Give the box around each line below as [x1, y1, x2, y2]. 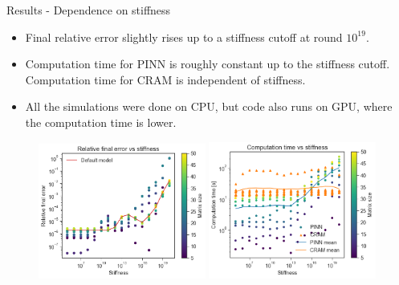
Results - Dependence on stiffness [6, 2, 171, 18]
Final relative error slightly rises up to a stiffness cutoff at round [25, 28, 343, 45]
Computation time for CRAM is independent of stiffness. [25, 71, 306, 88]
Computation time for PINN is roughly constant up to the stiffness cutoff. [25, 55, 390, 72]
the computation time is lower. [25, 113, 177, 130]
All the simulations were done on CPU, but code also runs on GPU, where [25, 98, 393, 115]
